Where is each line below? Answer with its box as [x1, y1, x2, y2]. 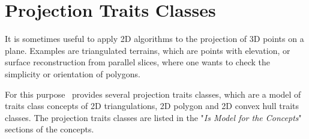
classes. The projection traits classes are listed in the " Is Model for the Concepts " [5, 111, 302, 123]
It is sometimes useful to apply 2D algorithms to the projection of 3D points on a [5, 32, 304, 45]
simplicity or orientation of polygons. [5, 67, 140, 80]
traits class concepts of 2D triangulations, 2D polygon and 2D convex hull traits [5, 99, 299, 112]
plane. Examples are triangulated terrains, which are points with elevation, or [5, 44, 290, 56]
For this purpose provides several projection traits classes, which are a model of [5, 87, 301, 100]
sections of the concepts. [5, 123, 94, 135]
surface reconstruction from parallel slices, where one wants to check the [5, 56, 270, 68]
